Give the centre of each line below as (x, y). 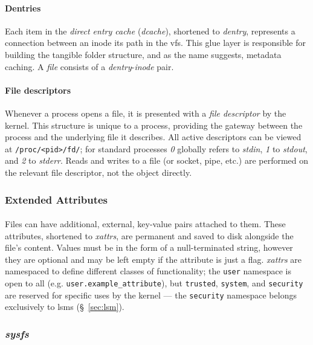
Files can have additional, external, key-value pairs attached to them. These (145, 224)
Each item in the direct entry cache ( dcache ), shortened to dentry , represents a (150, 31)
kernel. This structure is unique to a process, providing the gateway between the (154, 125)
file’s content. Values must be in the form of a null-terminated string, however (149, 247)
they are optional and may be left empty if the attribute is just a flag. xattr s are (153, 259)
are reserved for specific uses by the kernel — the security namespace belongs (151, 295)
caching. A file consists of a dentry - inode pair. (89, 66)
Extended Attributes (56, 199)
